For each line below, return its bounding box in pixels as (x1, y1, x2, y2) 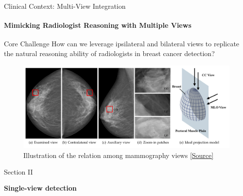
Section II (4, 166, 33, 176)
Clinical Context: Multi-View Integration (4, 1, 126, 11)
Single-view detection (4, 183, 77, 193)
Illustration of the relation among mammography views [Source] (23, 150, 214, 160)
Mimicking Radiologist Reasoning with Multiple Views (4, 20, 191, 30)
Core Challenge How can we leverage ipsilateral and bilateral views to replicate (4, 39, 240, 49)
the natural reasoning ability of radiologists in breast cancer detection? (4, 48, 215, 58)
